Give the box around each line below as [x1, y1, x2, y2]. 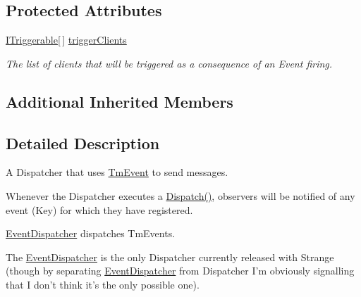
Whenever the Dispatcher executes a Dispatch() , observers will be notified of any [6, 188, 355, 203]
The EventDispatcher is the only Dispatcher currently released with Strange [6, 249, 334, 264]
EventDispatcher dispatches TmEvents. [6, 226, 176, 241]
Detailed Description [6, 132, 160, 153]
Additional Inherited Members [6, 90, 233, 112]
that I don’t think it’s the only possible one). [6, 277, 200, 291]
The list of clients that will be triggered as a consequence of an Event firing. [6, 56, 333, 70]
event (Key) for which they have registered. [6, 202, 193, 217]
